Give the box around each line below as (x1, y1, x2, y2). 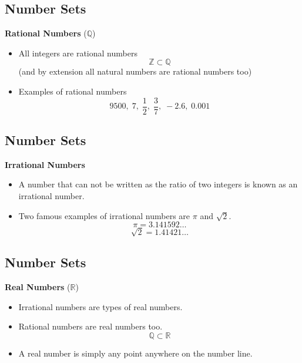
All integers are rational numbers (18, 46, 137, 59)
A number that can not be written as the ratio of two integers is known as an (18, 178, 298, 190)
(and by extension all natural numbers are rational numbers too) (18, 65, 252, 78)
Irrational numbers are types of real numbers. (18, 300, 183, 312)
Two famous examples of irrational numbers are (18, 209, 190, 221)
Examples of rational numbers (18, 85, 127, 97)
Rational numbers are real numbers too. (18, 320, 163, 332)
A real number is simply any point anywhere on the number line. (18, 347, 253, 359)
